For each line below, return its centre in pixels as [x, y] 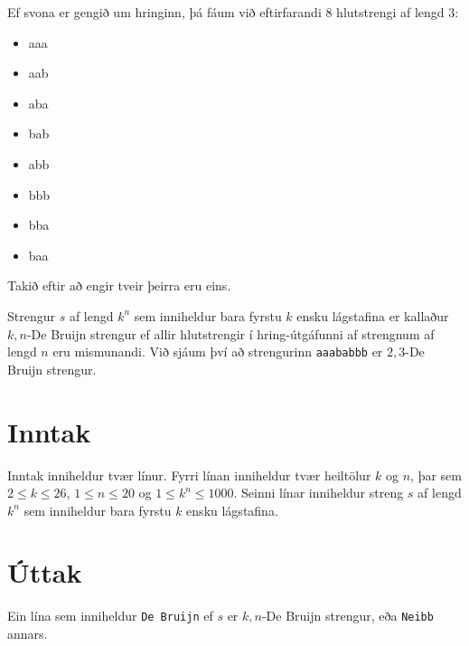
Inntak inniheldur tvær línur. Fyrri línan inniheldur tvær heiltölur [189, 475]
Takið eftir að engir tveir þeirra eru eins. [119, 285]
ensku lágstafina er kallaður [373, 315]
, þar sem [436, 475]
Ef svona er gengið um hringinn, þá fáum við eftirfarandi [164, 12]
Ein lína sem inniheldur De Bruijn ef [110, 616]
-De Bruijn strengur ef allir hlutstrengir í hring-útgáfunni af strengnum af [230, 333]
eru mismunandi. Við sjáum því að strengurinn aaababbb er [218, 351]
